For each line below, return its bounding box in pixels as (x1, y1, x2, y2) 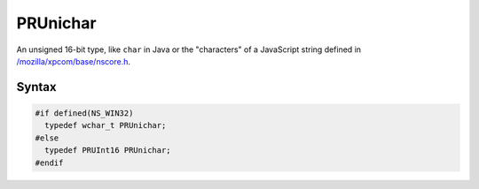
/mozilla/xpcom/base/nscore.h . (16, 56, 131, 66)
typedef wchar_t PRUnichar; (44, 120, 167, 131)
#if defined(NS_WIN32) (35, 108, 134, 118)
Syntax (16, 79, 57, 94)
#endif (35, 157, 64, 168)
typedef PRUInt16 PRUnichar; (44, 146, 172, 155)
